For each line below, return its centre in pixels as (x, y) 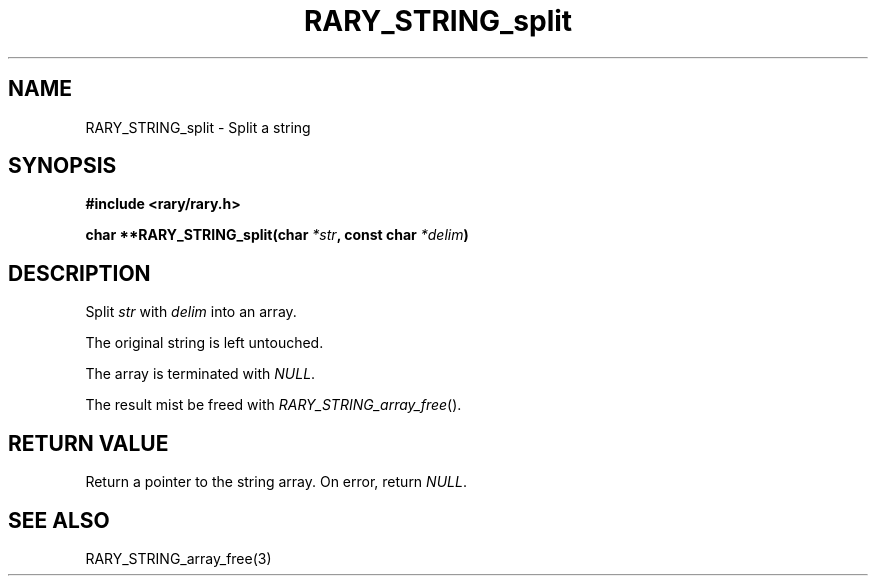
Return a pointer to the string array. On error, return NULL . (276, 482)
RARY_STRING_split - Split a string (198, 127)
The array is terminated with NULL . (200, 374)
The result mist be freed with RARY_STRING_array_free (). (273, 405)
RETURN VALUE (88, 443)
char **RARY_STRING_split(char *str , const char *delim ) (277, 235)
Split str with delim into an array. (191, 312)
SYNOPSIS (62, 166)
